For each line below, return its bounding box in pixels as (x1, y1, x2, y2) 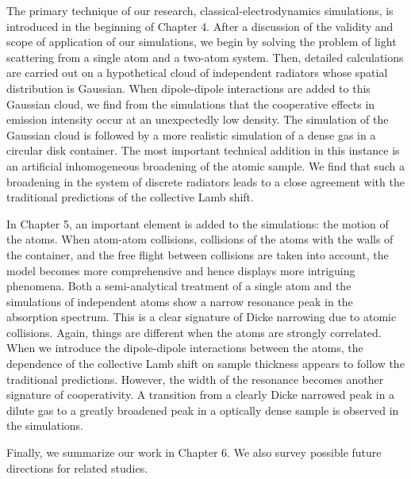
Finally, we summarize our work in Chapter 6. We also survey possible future (6, 444, 382, 461)
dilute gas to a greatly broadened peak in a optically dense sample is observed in (6, 401, 399, 418)
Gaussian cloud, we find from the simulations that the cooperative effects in (6, 95, 375, 112)
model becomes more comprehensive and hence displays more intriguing (6, 262, 355, 278)
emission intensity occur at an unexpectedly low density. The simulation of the (6, 111, 389, 128)
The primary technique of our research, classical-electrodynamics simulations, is (6, 2, 394, 18)
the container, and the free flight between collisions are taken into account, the (6, 246, 389, 262)
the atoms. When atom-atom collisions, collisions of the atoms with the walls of (6, 231, 394, 247)
